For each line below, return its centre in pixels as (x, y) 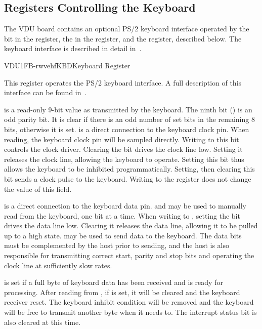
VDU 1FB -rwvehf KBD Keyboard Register (67, 65)
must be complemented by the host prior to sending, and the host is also (117, 245)
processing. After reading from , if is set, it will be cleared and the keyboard (122, 292)
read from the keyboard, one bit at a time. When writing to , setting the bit (122, 215)
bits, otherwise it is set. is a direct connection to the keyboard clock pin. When (127, 129)
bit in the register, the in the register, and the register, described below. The (123, 38)
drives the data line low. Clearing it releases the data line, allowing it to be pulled (131, 225)
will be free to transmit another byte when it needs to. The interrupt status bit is (130, 312)
